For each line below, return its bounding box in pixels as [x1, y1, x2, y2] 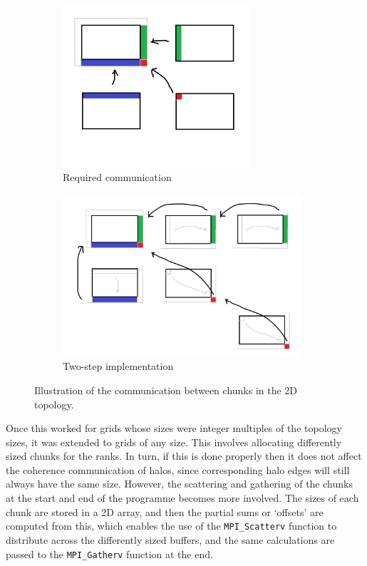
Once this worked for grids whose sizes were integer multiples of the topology [6, 421, 342, 436]
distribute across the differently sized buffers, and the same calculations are [6, 532, 335, 547]
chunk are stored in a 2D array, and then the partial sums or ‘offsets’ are [6, 504, 324, 519]
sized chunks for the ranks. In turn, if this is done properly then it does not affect [6, 448, 362, 463]
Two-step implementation [63, 359, 174, 374]
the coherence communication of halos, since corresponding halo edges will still [6, 462, 350, 477]
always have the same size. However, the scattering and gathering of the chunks [6, 476, 353, 491]
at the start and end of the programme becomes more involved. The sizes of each [6, 490, 359, 505]
